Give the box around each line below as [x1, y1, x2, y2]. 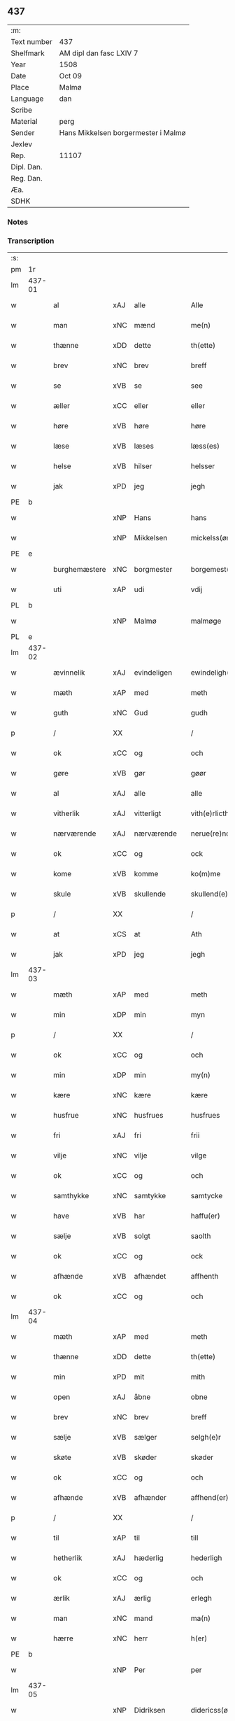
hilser [134, 461, 152, 471]
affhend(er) [190, 1493, 229, 1503]
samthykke [53, 1191, 90, 1201]
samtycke [190, 1191, 223, 1201]
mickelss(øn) [190, 533, 234, 543]
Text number [10, 36, 52, 46]
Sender [10, 127, 35, 137]
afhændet [134, 1272, 166, 1281]
